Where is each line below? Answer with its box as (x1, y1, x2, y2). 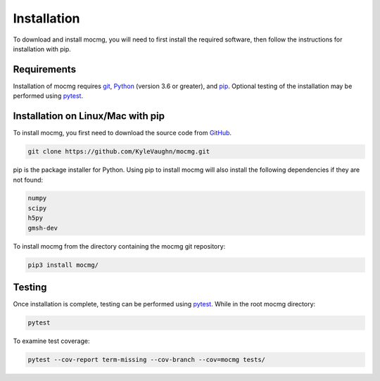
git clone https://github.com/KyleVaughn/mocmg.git (27, 148, 210, 156)
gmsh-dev (27, 224, 58, 232)
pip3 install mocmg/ (27, 261, 99, 269)
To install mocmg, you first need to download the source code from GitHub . (13, 129, 232, 137)
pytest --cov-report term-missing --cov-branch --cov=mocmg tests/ (27, 356, 266, 364)
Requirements (13, 63, 77, 75)
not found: (13, 175, 44, 184)
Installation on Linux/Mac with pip (13, 110, 165, 123)
